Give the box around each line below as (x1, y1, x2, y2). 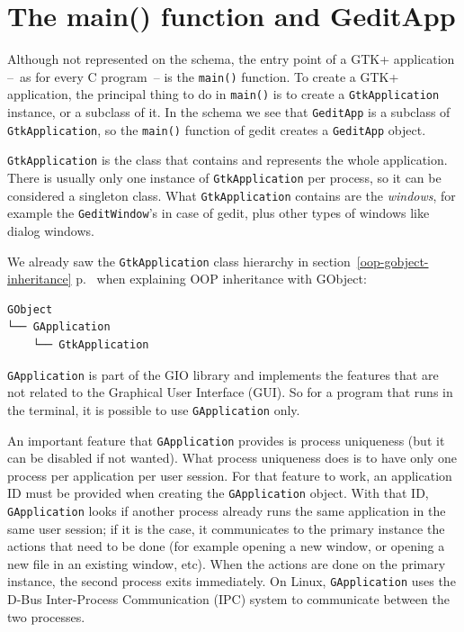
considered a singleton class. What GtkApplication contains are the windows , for (7, 185, 456, 204)
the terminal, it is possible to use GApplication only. (7, 400, 300, 419)
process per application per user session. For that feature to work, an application (7, 465, 452, 484)
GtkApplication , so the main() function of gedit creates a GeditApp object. (7, 120, 426, 139)
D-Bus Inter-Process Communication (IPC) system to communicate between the (7, 590, 450, 609)
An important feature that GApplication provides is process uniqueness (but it (7, 430, 445, 449)
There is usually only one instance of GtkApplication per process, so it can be (7, 168, 442, 186)
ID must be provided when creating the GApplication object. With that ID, (7, 483, 429, 502)
